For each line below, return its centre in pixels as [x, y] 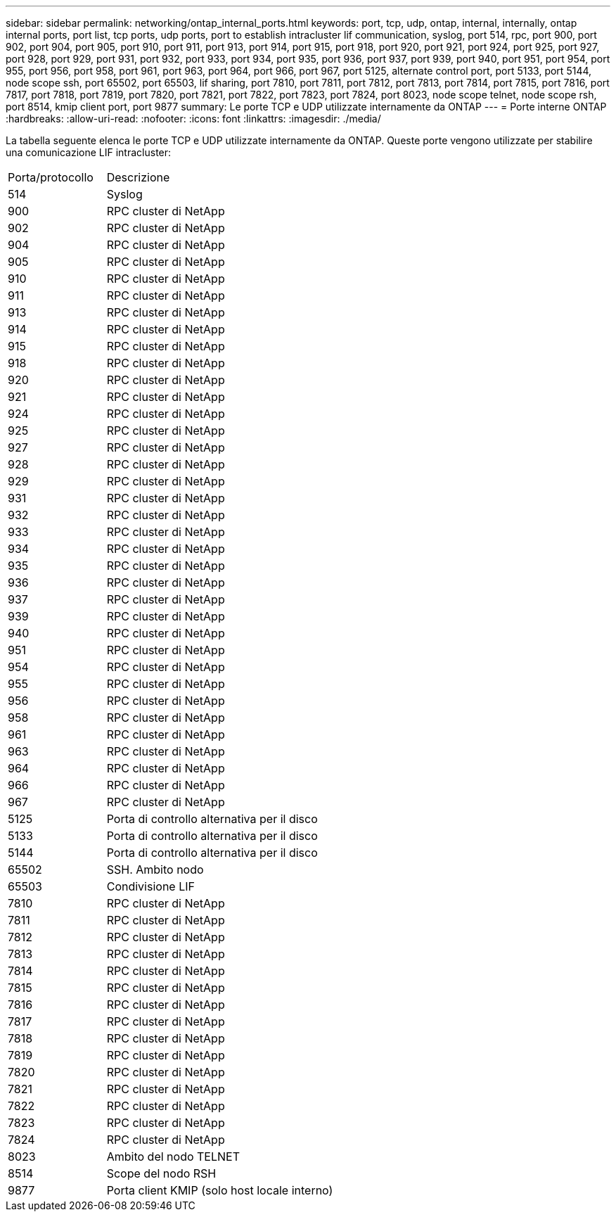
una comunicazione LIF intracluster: [89, 152]
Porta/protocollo [51, 177]
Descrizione [138, 177]
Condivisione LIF [150, 886]
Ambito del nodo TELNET [173, 1157]
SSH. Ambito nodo [155, 869]
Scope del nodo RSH [161, 1173]
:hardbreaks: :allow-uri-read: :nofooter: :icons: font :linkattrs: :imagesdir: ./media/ [193, 119]
